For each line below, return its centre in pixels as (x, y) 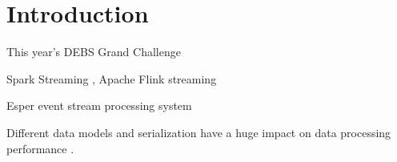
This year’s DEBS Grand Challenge (94, 52)
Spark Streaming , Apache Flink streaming (112, 78)
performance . (40, 148)
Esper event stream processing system (99, 105)
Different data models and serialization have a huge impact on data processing (199, 132)
